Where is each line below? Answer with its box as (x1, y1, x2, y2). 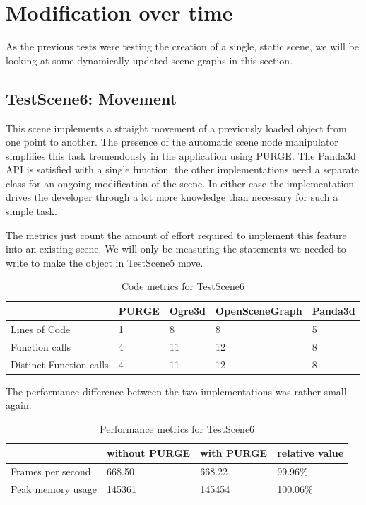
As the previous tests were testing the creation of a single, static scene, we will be (6, 39, 359, 54)
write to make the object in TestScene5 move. (6, 255, 203, 269)
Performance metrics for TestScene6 (100, 421, 255, 436)
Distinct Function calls (11, 356, 109, 371)
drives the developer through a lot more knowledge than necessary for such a (6, 190, 338, 204)
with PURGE (200, 446, 268, 460)
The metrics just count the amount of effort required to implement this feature (6, 227, 347, 242)
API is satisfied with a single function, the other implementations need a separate (6, 162, 360, 177)
